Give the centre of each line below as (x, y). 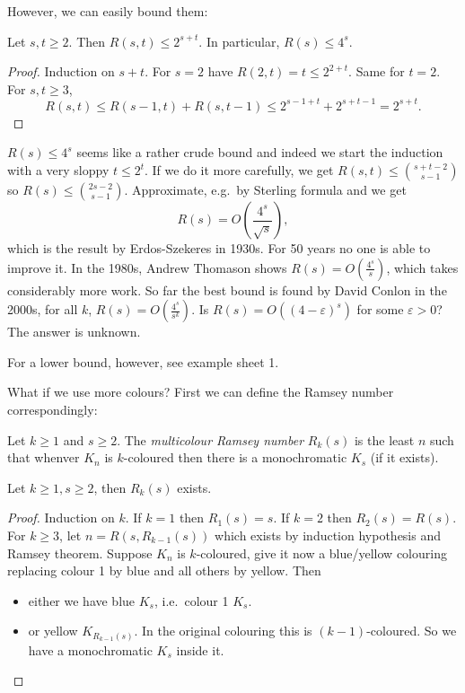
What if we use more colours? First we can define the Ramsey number (201, 392)
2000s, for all (43, 309)
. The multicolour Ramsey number (211, 439)
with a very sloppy (58, 170)
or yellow (53, 631)
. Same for (377, 71)
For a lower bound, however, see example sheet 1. (143, 361)
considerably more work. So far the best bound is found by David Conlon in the (227, 289)
